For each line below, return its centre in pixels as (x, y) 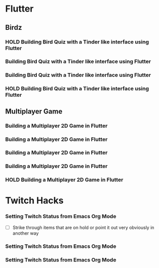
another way (25, 233)
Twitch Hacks (35, 201)
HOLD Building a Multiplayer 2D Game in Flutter (64, 180)
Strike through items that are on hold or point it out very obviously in (83, 227)
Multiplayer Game (34, 111)
